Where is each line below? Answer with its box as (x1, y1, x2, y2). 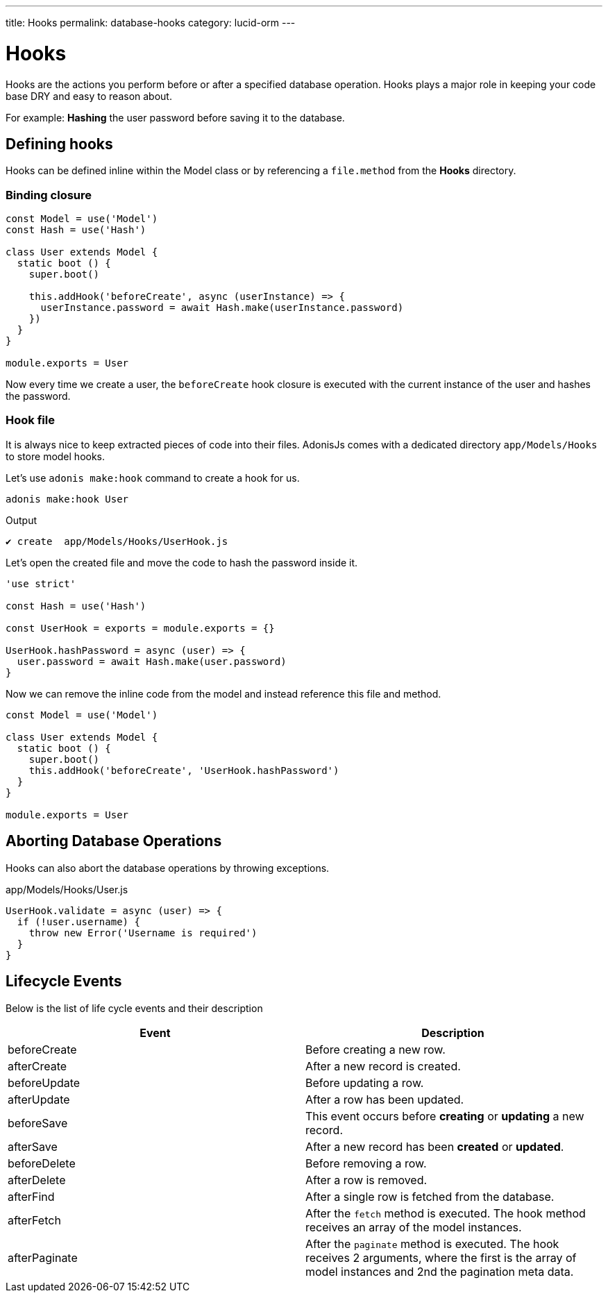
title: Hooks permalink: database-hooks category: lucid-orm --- (6, 17, 296, 28)
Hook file (6, 413, 55, 428)
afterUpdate (8, 1092, 70, 1106)
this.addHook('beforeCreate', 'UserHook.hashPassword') (28, 764, 339, 776)
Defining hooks (6, 135, 113, 153)
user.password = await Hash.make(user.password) (17, 655, 287, 667)
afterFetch (8, 1213, 61, 1227)
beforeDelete (8, 1156, 76, 1170)
